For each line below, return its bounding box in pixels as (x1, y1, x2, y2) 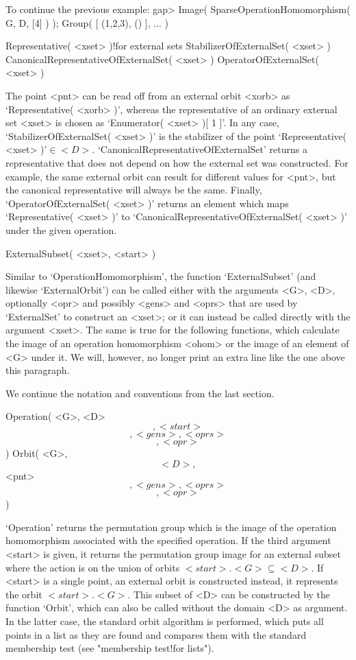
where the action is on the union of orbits (5, 560, 180, 574)
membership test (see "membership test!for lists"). (5, 641, 214, 655)
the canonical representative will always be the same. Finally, (5, 182, 262, 197)
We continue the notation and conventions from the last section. (5, 386, 275, 400)
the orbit (5, 587, 42, 601)
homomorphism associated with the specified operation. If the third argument (5, 533, 331, 547)
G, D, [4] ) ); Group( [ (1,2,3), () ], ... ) (5, 15, 169, 30)
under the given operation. (5, 222, 117, 237)
